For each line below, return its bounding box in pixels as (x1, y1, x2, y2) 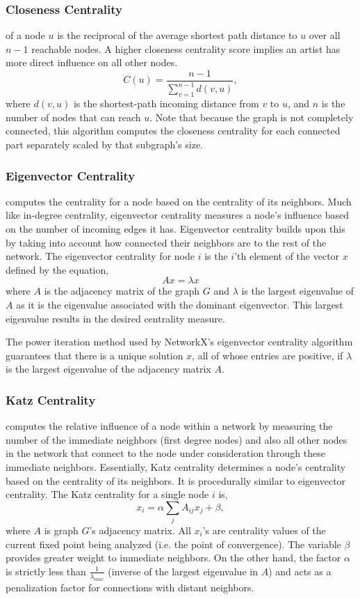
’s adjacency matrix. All (89, 523, 191, 538)
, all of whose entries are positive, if (192, 348, 343, 362)
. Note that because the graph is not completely (149, 109, 354, 124)
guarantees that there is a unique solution (6, 348, 183, 362)
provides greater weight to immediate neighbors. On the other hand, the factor (6, 550, 341, 565)
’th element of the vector (234, 249, 340, 263)
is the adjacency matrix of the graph (44, 283, 200, 298)
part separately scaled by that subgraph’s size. (6, 137, 204, 151)
